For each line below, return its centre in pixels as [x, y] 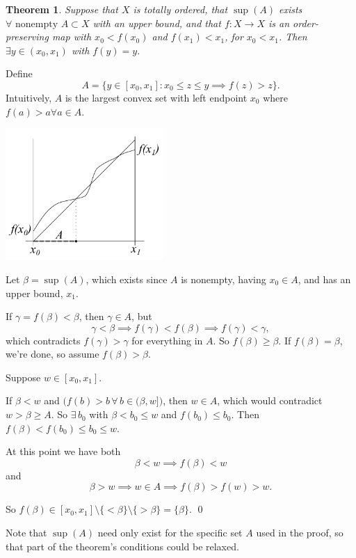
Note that [26, 533]
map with [72, 37]
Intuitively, [29, 97]
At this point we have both [63, 451]
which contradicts [43, 340]
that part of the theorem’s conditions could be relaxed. [122, 546]
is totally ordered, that [180, 9]
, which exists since [127, 279]
